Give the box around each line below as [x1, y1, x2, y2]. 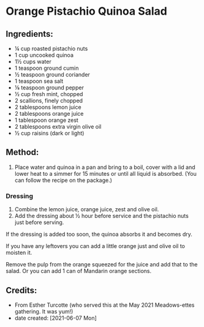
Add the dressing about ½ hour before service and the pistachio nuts [14, 212, 189, 220]
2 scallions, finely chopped [14, 97, 83, 104]
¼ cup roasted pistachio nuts [14, 45, 88, 52]
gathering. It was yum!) [14, 307, 74, 315]
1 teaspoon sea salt [14, 78, 64, 85]
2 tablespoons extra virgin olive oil [14, 123, 102, 130]
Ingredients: [6, 29, 53, 39]
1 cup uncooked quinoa [14, 51, 74, 59]
